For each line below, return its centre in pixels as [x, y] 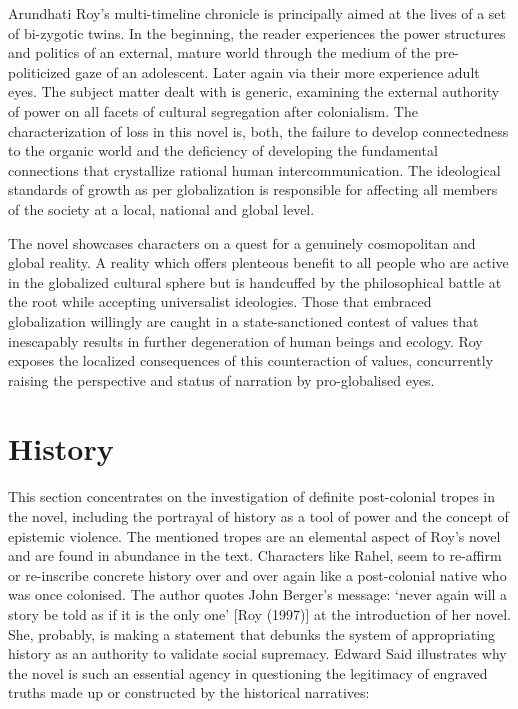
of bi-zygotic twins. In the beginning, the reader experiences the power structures [257, 32]
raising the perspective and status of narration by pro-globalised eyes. [221, 379]
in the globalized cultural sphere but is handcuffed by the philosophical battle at [255, 281]
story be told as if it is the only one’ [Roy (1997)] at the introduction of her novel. [260, 613]
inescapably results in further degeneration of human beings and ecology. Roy [245, 340]
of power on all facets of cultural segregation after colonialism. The [213, 110]
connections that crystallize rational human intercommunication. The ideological [254, 169]
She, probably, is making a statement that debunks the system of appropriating [252, 633]
